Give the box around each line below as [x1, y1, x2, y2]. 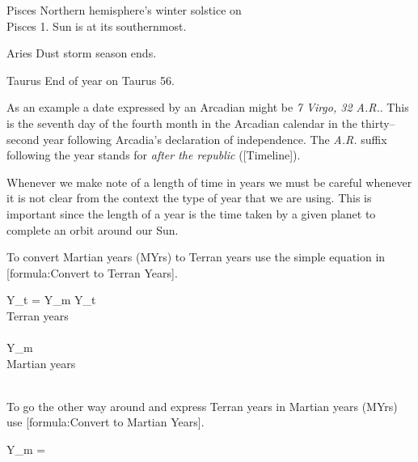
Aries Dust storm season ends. [6, 45, 157, 61]
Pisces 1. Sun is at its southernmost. [6, 17, 187, 34]
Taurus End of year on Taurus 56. [6, 71, 175, 88]
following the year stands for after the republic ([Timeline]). [6, 146, 301, 163]
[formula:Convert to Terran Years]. [6, 264, 178, 281]
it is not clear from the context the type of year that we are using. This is [6, 189, 372, 206]
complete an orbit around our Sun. [6, 221, 179, 238]
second [6, 130, 40, 147]
